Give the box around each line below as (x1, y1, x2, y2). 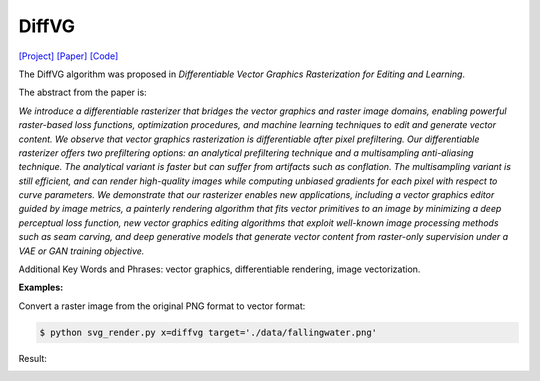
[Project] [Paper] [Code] (18, 50, 119, 62)
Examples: (18, 281, 64, 294)
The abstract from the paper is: (18, 86, 147, 99)
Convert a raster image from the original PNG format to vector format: (18, 300, 306, 312)
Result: (18, 352, 47, 364)
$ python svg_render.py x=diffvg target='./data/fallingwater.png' (39, 326, 378, 338)
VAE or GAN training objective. (18, 245, 145, 257)
